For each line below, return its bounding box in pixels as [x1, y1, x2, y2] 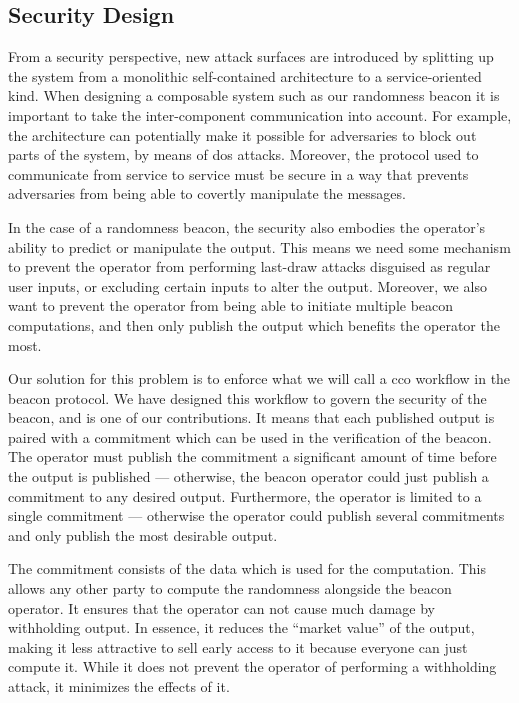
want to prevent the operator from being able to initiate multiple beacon [8, 295, 454, 316]
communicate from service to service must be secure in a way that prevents [8, 163, 469, 184]
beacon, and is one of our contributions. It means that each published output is [8, 407, 495, 428]
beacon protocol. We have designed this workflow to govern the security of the [8, 387, 487, 408]
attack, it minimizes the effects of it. [8, 676, 230, 697]
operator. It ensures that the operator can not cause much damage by [8, 597, 436, 618]
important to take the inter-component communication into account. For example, [8, 104, 512, 125]
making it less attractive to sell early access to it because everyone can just [8, 636, 468, 657]
